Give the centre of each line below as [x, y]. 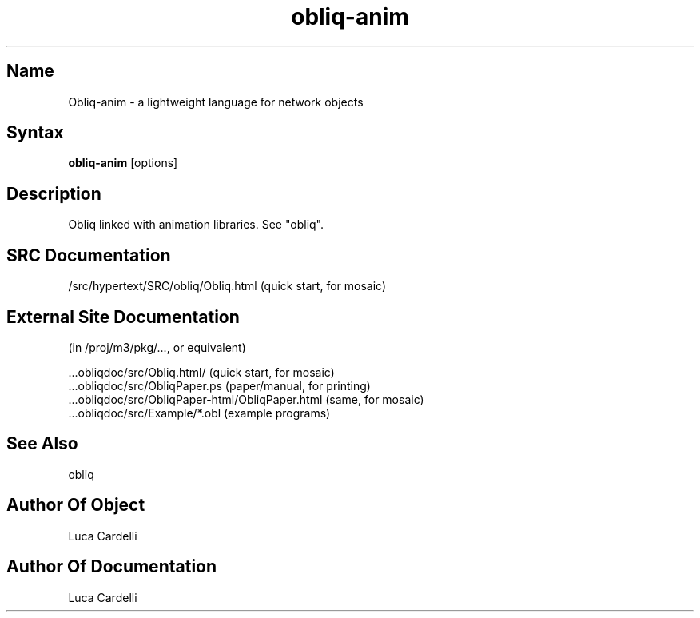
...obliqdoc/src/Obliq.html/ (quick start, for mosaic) [201, 372]
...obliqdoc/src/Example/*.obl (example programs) [199, 413]
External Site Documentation [123, 317]
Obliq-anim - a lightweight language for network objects [216, 102]
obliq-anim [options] [123, 163]
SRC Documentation [89, 255]
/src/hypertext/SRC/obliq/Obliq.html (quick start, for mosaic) [227, 286]
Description [54, 193]
